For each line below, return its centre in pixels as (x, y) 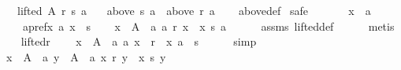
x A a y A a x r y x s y (86, 56)
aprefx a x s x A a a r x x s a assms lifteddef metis (208, 26)
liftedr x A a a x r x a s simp (139, 41)
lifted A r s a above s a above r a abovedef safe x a (194, 10)
